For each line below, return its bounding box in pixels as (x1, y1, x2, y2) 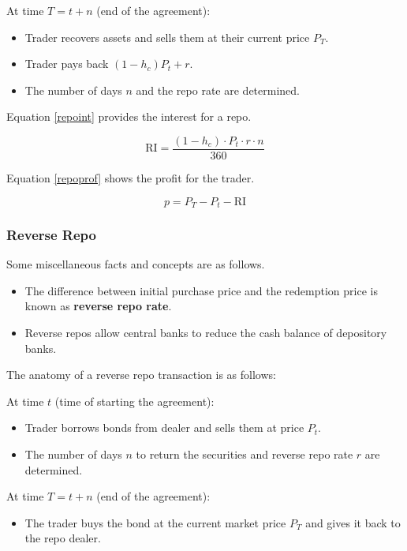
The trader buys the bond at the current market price (24, 514, 286, 530)
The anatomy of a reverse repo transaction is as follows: (6, 366, 276, 383)
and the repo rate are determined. (136, 81, 300, 98)
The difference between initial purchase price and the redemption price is (24, 282, 378, 298)
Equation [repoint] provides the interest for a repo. (6, 108, 252, 125)
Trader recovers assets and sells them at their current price (24, 28, 310, 45)
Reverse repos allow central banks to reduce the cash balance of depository (24, 324, 387, 341)
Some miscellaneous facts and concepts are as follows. (6, 256, 265, 272)
